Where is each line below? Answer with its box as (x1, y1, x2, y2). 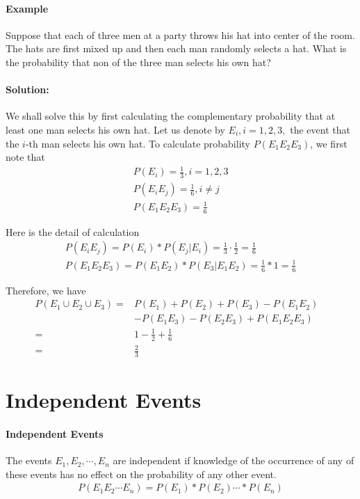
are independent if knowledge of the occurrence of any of (113, 453, 354, 468)
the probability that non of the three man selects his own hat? (6, 54, 271, 69)
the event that (290, 122, 350, 136)
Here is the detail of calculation (6, 224, 140, 239)
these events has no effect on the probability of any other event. (6, 466, 277, 481)
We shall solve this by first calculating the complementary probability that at (6, 109, 336, 123)
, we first (310, 136, 347, 150)
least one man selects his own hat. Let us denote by (6, 122, 225, 136)
